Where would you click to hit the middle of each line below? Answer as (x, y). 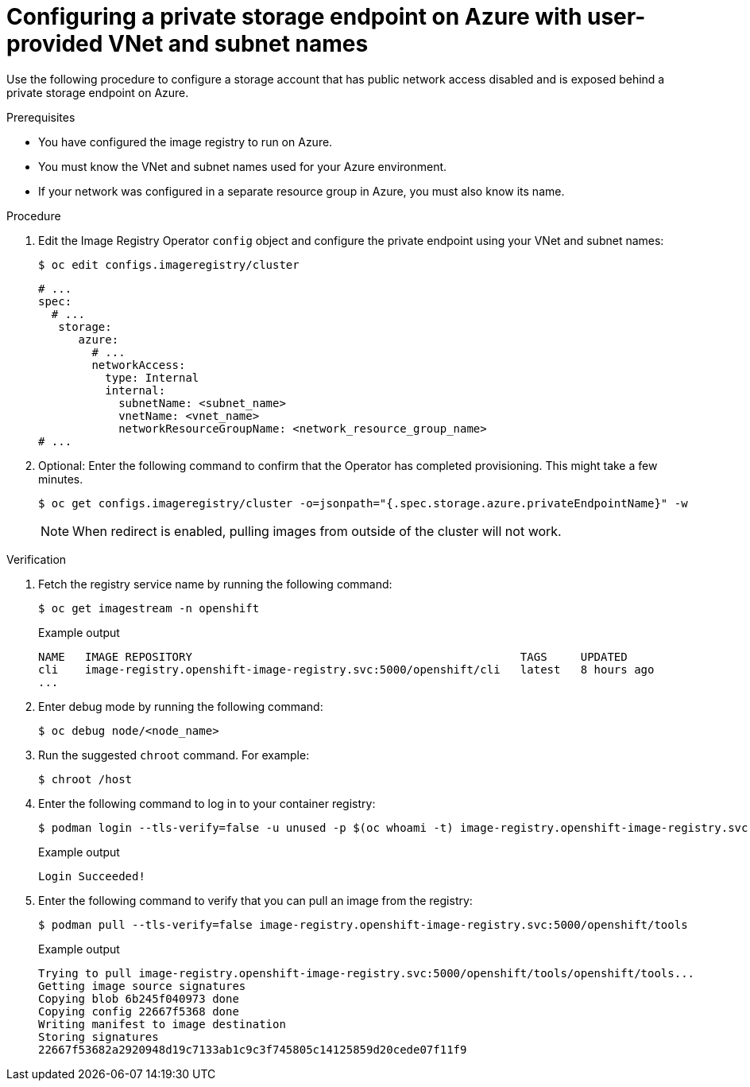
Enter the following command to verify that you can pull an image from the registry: (255, 900)
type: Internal (152, 377)
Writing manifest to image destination (162, 1024)
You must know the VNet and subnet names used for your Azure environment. (243, 166)
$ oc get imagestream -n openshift (149, 608)
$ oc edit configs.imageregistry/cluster (169, 264)
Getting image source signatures (142, 986)
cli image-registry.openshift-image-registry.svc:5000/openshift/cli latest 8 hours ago (346, 669)
